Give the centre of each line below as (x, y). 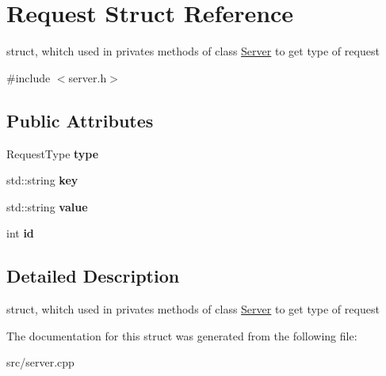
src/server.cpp (40, 362)
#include (29, 77)
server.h (88, 77)
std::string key (42, 180)
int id (20, 233)
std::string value (47, 206)
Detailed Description (93, 276)
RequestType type (53, 153)
